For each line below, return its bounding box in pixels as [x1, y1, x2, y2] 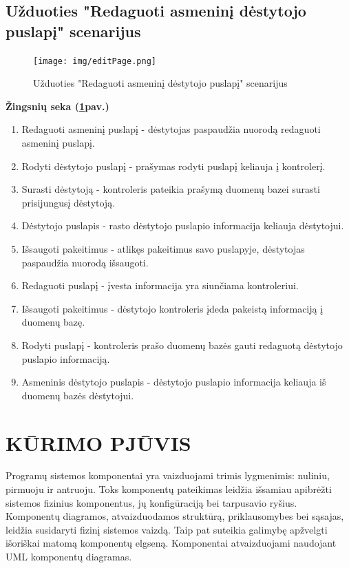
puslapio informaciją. [21, 351, 110, 366]
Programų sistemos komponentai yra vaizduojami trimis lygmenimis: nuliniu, [6, 468, 330, 483]
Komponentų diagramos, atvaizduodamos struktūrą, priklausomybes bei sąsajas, [6, 509, 344, 523]
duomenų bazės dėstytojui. [21, 388, 134, 402]
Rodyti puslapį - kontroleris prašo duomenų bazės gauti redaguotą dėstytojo [21, 337, 343, 352]
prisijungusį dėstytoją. [21, 195, 116, 209]
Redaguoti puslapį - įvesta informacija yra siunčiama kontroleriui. [21, 278, 299, 293]
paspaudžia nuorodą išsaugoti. [21, 255, 149, 269]
